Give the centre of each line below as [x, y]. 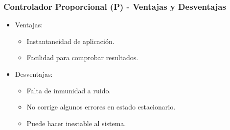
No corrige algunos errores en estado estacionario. [101, 107]
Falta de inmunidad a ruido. [69, 90]
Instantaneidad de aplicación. [70, 41]
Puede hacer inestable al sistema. [76, 123]
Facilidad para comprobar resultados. [82, 57]
